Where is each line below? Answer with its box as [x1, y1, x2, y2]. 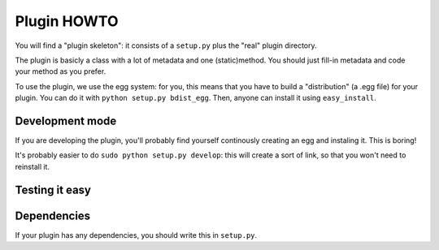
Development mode [15, 114, 117, 127]
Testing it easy [15, 183, 92, 196]
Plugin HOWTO [15, 12, 119, 30]
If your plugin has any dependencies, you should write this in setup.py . [15, 230, 258, 239]
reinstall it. [15, 162, 50, 171]
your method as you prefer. [15, 67, 106, 76]
